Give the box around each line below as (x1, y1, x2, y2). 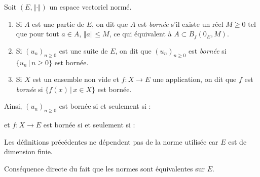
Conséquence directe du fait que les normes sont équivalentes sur (4, 163, 205, 173)
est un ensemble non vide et (32, 74, 119, 84)
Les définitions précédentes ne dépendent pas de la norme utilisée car (4, 136, 218, 147)
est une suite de (59, 45, 108, 56)
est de (228, 136, 247, 147)
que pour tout (16, 28, 59, 39)
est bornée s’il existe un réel (138, 18, 224, 29)
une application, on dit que (152, 74, 237, 84)
